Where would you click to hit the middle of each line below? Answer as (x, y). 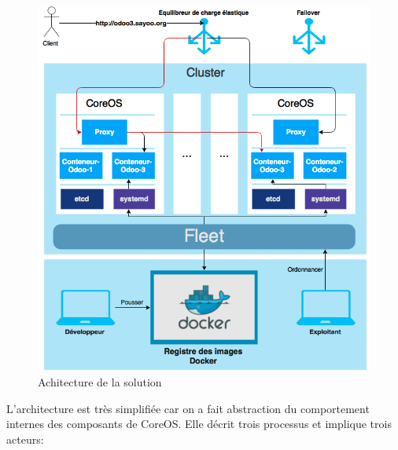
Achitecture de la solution (100, 381)
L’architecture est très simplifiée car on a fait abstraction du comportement (188, 408)
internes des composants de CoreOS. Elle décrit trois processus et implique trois (199, 424)
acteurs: (25, 439)
